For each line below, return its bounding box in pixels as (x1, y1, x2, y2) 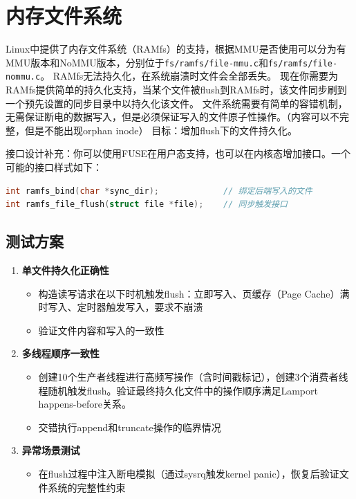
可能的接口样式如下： (6, 160, 102, 174)
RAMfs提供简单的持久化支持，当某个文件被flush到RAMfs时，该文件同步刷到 (6, 82, 347, 97)
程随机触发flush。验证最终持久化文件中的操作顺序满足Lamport (38, 383, 318, 397)
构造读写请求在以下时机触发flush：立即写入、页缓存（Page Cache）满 (38, 286, 350, 300)
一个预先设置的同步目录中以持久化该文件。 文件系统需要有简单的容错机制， (6, 96, 348, 110)
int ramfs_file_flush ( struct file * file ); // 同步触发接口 (6, 199, 288, 210)
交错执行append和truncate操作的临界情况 (38, 419, 221, 434)
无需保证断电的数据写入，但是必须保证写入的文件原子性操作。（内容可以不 (6, 109, 339, 124)
